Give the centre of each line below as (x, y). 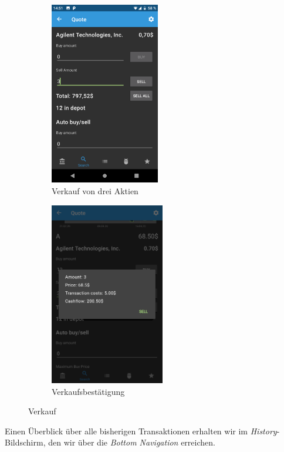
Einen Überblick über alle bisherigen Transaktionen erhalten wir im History (141, 431)
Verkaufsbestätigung (88, 391)
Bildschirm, (25, 442)
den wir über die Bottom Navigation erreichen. (132, 442)
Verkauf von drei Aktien (95, 190)
